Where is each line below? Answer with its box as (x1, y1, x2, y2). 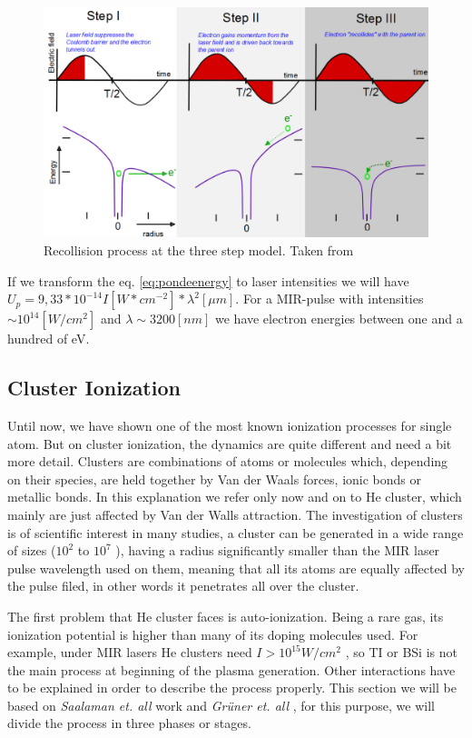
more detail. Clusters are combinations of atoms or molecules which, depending (7, 452, 448, 471)
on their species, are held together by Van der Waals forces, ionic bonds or (7, 469, 422, 488)
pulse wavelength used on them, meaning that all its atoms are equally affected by (7, 558, 465, 577)
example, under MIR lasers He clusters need (7, 643, 252, 662)
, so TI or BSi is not (345, 643, 457, 662)
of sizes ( (7, 541, 56, 560)
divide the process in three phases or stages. (7, 713, 251, 733)
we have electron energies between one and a (215, 309, 463, 328)
